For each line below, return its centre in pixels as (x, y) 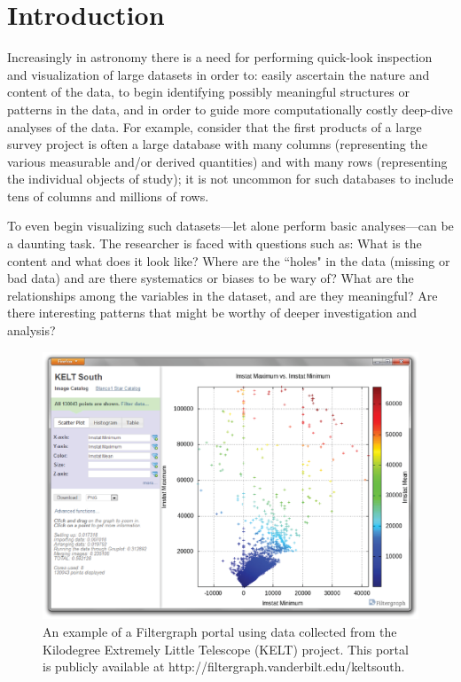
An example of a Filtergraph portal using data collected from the (220, 632)
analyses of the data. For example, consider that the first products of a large (215, 126)
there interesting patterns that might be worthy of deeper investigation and (212, 313)
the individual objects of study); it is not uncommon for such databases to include (230, 179)
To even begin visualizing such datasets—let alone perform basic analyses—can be (230, 226)
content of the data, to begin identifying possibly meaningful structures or (208, 92)
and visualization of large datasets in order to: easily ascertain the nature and (219, 74)
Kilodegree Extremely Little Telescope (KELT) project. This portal (226, 649)
